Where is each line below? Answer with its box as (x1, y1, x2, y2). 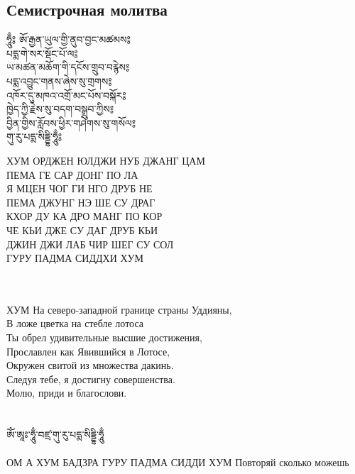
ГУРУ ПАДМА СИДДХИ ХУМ (6, 250, 143, 265)
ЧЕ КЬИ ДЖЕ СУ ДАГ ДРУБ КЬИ (6, 222, 158, 237)
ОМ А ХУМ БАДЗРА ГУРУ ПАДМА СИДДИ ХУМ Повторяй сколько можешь (6, 455, 349, 470)
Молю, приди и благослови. (6, 385, 127, 400)
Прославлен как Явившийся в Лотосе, (6, 343, 170, 358)
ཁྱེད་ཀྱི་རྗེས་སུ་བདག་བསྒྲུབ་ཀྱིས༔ (6, 101, 114, 116)
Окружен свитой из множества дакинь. (6, 358, 174, 373)
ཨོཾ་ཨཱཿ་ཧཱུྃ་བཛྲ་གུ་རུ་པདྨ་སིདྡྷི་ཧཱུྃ (6, 427, 104, 442)
